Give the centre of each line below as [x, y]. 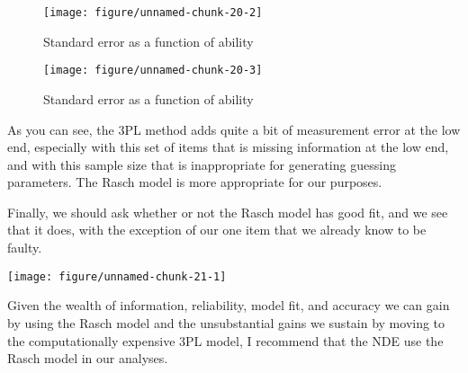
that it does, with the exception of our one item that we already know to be [217, 230]
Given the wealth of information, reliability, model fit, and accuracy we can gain [229, 305]
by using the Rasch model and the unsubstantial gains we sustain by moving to [226, 322]
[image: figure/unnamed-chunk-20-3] [153, 71]
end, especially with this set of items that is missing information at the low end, [228, 147]
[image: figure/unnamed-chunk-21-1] [117, 276]
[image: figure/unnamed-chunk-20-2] [153, 13]
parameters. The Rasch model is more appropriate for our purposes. [195, 182]
